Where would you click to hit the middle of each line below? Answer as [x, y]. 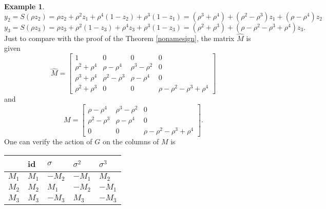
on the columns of [131, 141]
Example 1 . [24, 6]
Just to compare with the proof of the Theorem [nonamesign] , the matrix [119, 38]
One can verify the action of [48, 141]
